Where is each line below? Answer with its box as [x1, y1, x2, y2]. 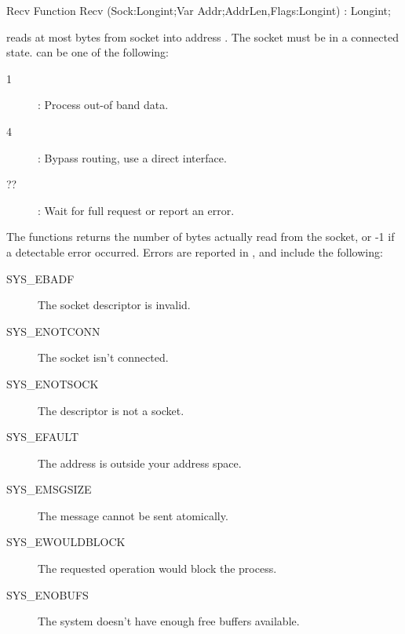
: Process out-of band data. [38, 97, 169, 113]
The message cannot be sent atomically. [38, 507, 228, 523]
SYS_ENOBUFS [6, 586, 89, 603]
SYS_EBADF [6, 270, 75, 286]
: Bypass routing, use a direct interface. [38, 149, 227, 166]
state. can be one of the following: [6, 44, 169, 60]
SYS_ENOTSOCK [6, 375, 99, 392]
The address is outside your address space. [38, 454, 242, 471]
